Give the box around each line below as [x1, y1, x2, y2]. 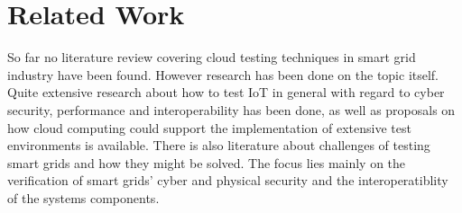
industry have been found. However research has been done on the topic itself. [7, 65, 439, 84]
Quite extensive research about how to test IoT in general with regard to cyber [7, 83, 445, 102]
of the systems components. [7, 188, 160, 207]
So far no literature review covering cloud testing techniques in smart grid [7, 48, 416, 67]
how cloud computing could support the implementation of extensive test [7, 118, 411, 137]
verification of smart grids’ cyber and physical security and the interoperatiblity [7, 171, 448, 190]
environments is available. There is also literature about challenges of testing [7, 136, 430, 155]
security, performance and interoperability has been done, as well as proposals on [7, 100, 456, 119]
